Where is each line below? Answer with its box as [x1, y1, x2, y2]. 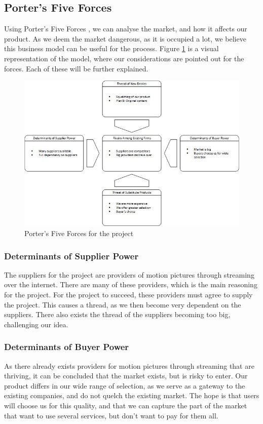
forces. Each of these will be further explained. [4, 63, 148, 73]
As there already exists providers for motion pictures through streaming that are [4, 360, 254, 371]
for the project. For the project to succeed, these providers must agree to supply [4, 289, 253, 300]
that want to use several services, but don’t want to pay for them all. [4, 410, 218, 420]
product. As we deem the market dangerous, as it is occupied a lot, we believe [4, 33, 246, 44]
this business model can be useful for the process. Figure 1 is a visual [4, 43, 219, 54]
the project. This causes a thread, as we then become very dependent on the [4, 299, 241, 310]
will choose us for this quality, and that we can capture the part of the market [4, 400, 247, 410]
